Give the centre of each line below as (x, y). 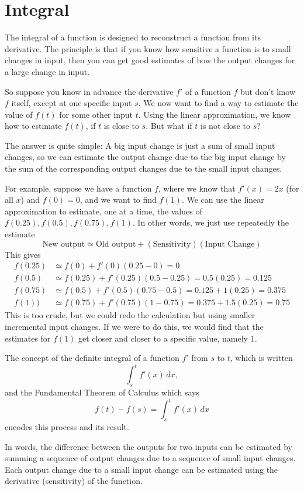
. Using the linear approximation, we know (215, 114)
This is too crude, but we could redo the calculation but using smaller (130, 315)
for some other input (96, 114)
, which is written (261, 358)
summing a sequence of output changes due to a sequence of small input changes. (150, 458)
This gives (23, 254)
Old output (116, 244)
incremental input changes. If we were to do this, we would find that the (134, 326)
